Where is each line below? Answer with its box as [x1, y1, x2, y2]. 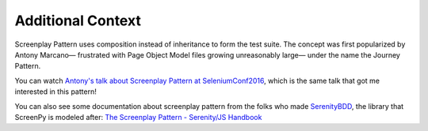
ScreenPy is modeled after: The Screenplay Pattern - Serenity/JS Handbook [14, 112, 262, 122]
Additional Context [14, 12, 142, 29]
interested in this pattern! [14, 87, 97, 96]
